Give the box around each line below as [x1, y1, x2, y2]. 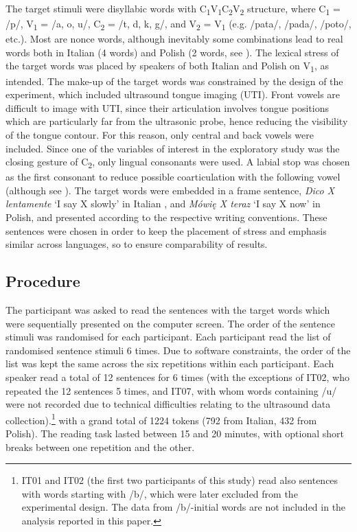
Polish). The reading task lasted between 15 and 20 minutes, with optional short [5, 426, 344, 441]
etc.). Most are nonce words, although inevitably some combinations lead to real [5, 32, 343, 46]
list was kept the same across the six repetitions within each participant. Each [5, 356, 334, 371]
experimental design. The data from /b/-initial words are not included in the [21, 500, 346, 514]
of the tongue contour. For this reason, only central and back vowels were [5, 127, 314, 141]
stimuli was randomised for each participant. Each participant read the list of [5, 329, 331, 344]
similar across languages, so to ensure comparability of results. [5, 237, 268, 251]
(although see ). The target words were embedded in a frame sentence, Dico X [5, 183, 335, 197]
